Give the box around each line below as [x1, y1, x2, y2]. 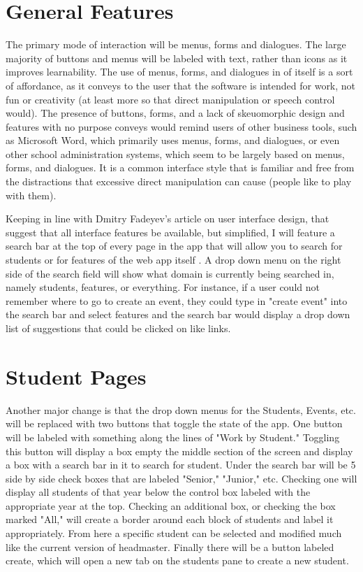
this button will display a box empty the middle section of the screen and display [6, 443, 353, 458]
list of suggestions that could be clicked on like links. [6, 321, 231, 335]
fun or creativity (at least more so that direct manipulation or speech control [6, 92, 335, 106]
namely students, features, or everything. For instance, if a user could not [6, 280, 320, 294]
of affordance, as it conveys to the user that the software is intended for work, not [6, 78, 356, 92]
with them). [6, 187, 57, 202]
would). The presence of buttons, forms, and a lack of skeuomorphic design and [6, 106, 345, 120]
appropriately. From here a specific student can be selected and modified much [6, 526, 342, 541]
